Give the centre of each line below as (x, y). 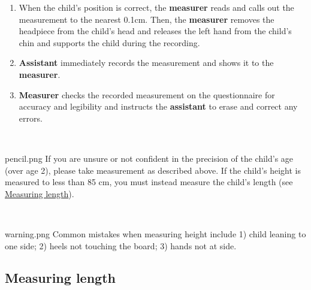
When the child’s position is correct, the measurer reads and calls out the (156, 7)
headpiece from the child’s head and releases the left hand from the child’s (155, 31)
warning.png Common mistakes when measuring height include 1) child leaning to (155, 233)
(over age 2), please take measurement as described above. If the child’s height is (153, 170)
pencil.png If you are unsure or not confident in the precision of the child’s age (149, 158)
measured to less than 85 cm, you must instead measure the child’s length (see (149, 182)
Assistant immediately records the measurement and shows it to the (146, 63)
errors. (31, 118)
